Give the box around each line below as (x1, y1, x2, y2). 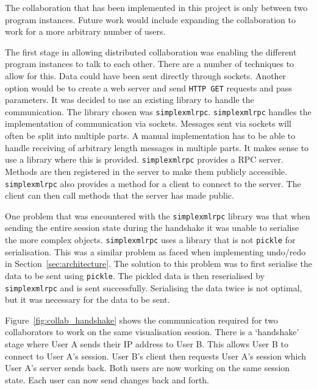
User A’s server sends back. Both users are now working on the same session (5, 361, 290, 374)
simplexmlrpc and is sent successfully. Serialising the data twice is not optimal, (5, 281, 302, 294)
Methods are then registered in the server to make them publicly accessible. (5, 165, 287, 177)
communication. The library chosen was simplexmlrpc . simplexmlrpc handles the (5, 105, 312, 118)
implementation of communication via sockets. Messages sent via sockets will (5, 117, 291, 130)
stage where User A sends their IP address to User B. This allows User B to (5, 337, 289, 350)
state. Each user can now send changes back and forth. (5, 373, 210, 386)
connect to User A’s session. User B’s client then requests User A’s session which (5, 349, 307, 362)
